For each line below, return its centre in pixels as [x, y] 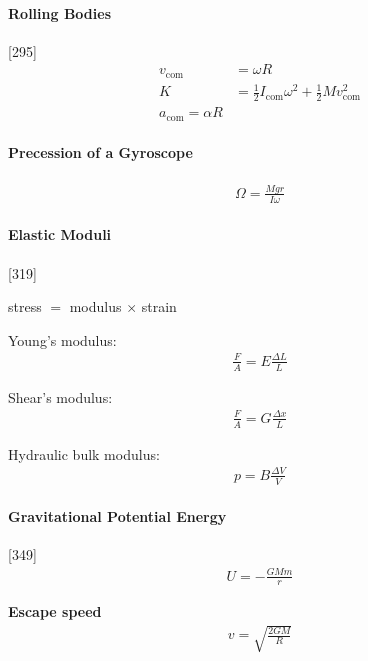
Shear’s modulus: [60, 396]
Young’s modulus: [62, 339]
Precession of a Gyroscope [100, 152]
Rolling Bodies [59, 12]
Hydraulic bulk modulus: [84, 453]
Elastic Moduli [60, 234]
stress [25, 306]
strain [159, 306]
